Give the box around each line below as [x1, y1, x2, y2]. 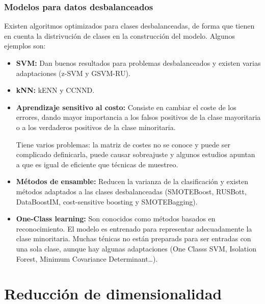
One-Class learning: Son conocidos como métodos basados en [16, 213, 216, 224]
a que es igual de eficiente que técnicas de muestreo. [16, 159, 178, 169]
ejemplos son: [4, 40, 46, 51]
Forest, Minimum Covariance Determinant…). [16, 253, 158, 264]
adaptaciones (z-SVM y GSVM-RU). [16, 67, 130, 78]
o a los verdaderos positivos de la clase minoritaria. [16, 121, 176, 132]
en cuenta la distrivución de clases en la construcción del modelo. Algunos [4, 30, 235, 41]
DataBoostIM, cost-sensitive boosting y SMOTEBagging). [16, 196, 198, 207]
